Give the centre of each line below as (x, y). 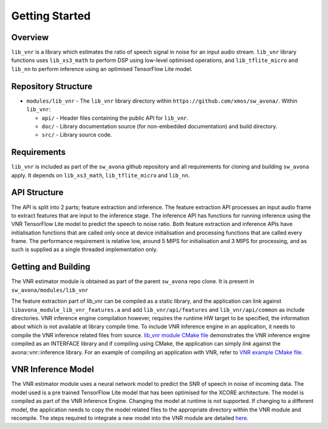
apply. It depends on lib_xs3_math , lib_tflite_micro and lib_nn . (101, 175)
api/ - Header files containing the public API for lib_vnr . (115, 118)
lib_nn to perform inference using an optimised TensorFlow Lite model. (102, 69)
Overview (30, 37)
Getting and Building (51, 267)
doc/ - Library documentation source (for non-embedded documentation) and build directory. (159, 126)
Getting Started (51, 16)
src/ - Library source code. (77, 135)
